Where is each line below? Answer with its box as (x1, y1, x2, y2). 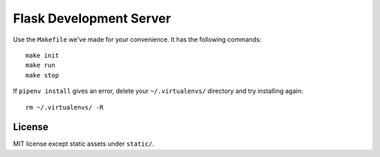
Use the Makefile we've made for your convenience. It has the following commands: (13, 35, 262, 44)
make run (25, 61, 56, 70)
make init (25, 51, 59, 59)
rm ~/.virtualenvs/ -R (25, 103, 104, 111)
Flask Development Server (13, 11, 172, 26)
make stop (25, 71, 59, 79)
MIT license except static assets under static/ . (13, 139, 155, 148)
